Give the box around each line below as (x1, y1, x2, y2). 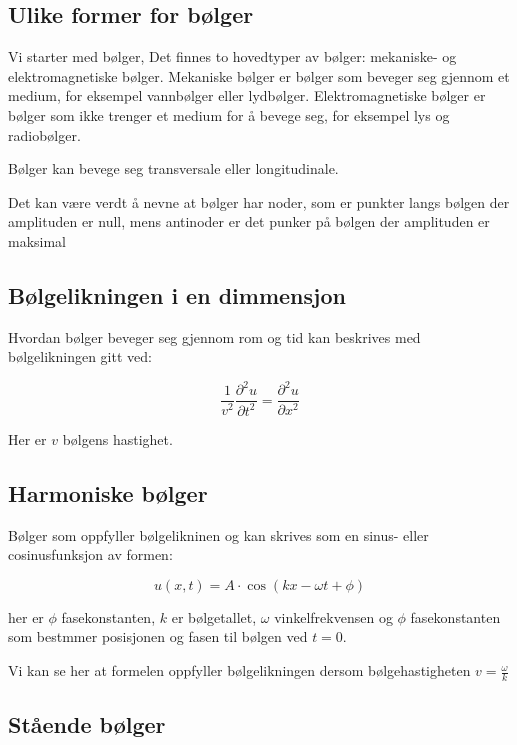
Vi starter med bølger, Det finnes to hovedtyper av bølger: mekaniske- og (8, 46, 457, 67)
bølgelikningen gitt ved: (8, 346, 152, 367)
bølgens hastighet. (62, 428, 173, 449)
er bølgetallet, (171, 606, 257, 627)
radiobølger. (8, 124, 81, 145)
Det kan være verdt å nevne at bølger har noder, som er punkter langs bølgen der (8, 191, 510, 212)
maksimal (8, 230, 67, 251)
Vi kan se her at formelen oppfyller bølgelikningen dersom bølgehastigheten (8, 660, 471, 681)
